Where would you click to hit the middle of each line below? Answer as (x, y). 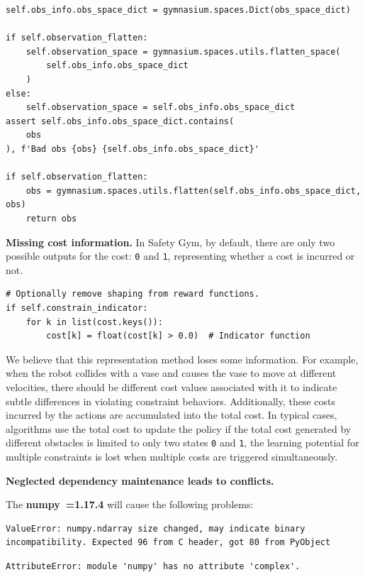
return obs (51, 218)
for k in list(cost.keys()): (94, 322)
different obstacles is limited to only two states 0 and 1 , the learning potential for (182, 443)
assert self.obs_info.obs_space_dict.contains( (120, 121)
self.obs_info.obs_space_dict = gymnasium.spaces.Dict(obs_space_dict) (178, 10)
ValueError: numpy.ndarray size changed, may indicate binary (156, 528)
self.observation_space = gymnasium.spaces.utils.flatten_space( (183, 51)
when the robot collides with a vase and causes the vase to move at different (171, 373)
